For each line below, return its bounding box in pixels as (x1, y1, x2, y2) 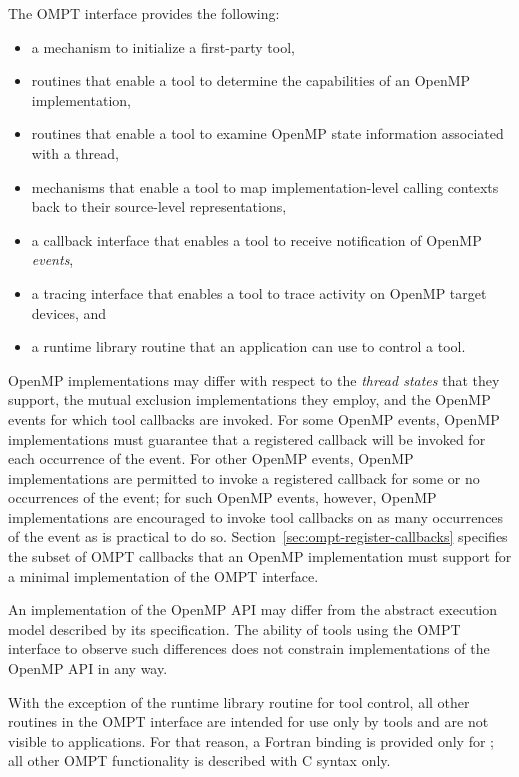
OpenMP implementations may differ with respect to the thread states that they (8, 369, 500, 390)
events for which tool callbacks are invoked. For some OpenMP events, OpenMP (8, 408, 500, 429)
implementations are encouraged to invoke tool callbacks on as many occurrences (8, 506, 504, 527)
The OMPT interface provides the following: (8, 3, 280, 23)
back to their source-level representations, (31, 196, 287, 217)
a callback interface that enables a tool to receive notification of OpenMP (31, 229, 482, 250)
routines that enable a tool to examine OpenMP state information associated (31, 123, 504, 144)
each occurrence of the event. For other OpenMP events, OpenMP (8, 448, 414, 469)
